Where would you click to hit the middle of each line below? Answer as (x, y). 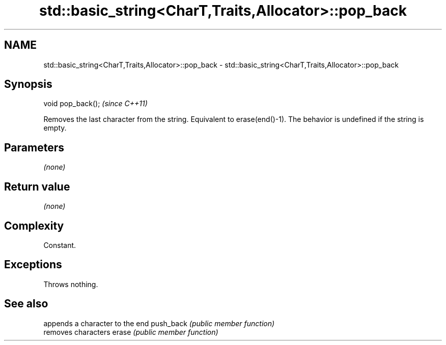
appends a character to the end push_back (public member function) (159, 323)
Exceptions (33, 265)
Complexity (34, 226)
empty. (55, 128)
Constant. (60, 245)
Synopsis (28, 84)
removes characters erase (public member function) (131, 332)
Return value (37, 186)
